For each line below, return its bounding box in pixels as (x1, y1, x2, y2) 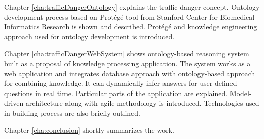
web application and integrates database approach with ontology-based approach (4, 68, 255, 78)
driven (4, 98, 24, 108)
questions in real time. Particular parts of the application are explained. (4, 87, 228, 98)
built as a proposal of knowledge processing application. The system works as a (4, 58, 251, 68)
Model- (229, 87, 252, 98)
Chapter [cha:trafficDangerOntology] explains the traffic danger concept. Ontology (4, 2, 260, 12)
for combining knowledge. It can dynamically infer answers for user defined (4, 78, 237, 88)
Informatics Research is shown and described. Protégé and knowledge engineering (4, 21, 257, 32)
